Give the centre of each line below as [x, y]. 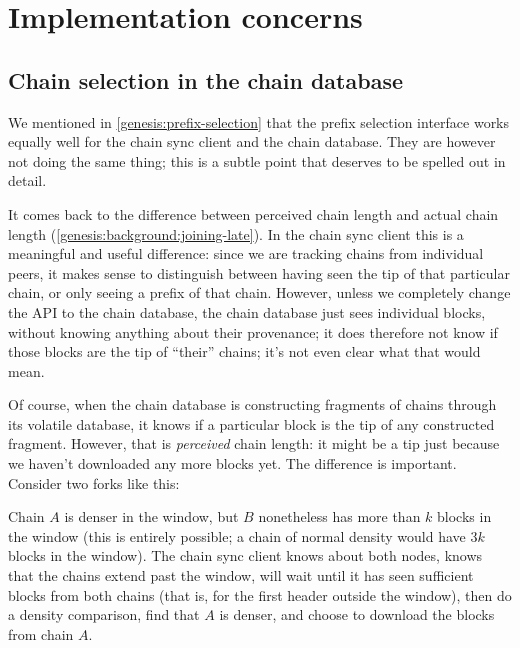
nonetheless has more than [339, 516]
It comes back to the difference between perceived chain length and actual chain [253, 213]
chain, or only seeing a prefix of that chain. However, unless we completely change [259, 292]
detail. [27, 180]
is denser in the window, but [151, 516]
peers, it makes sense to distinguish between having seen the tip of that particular [259, 272]
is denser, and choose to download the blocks [357, 614]
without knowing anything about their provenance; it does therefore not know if [253, 331]
